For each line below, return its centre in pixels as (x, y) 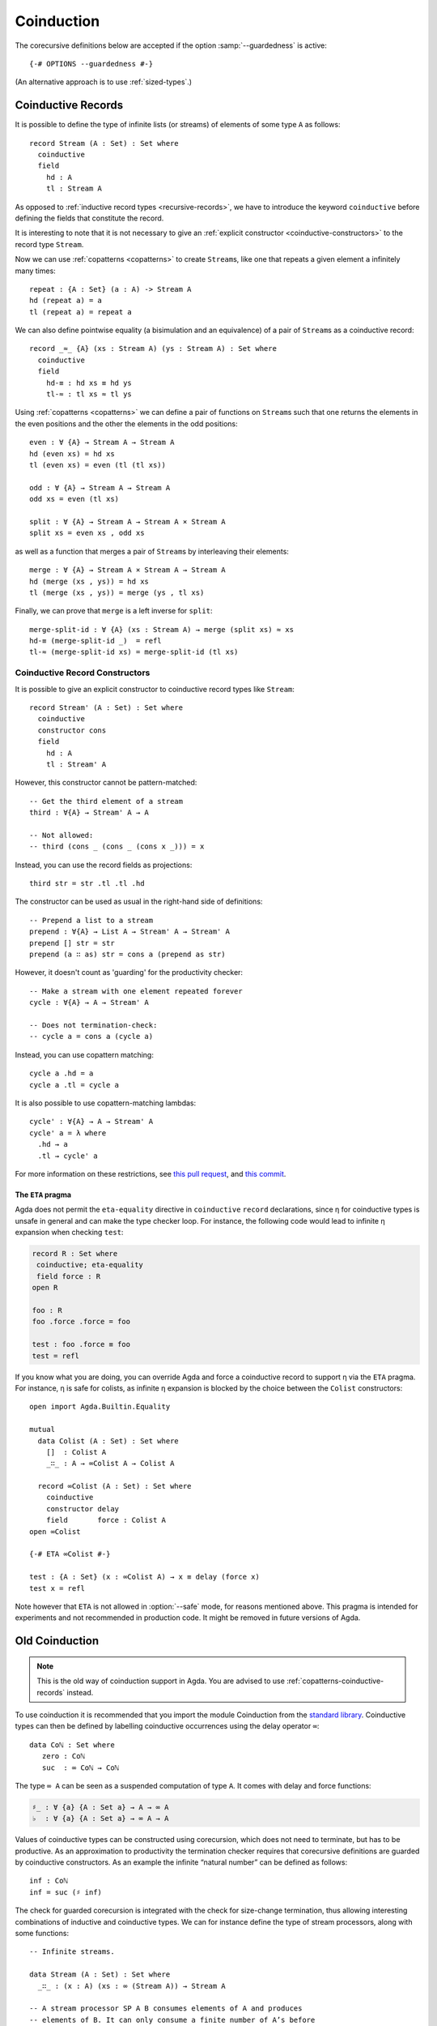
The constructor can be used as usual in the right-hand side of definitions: (139, 902)
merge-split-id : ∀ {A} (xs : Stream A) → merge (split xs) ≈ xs (162, 629)
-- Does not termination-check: (93, 1025)
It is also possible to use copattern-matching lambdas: (106, 1103)
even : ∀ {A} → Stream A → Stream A (102, 442)
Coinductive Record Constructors (83, 673)
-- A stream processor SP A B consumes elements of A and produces (166, 2009)
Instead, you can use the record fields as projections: (104, 865)
